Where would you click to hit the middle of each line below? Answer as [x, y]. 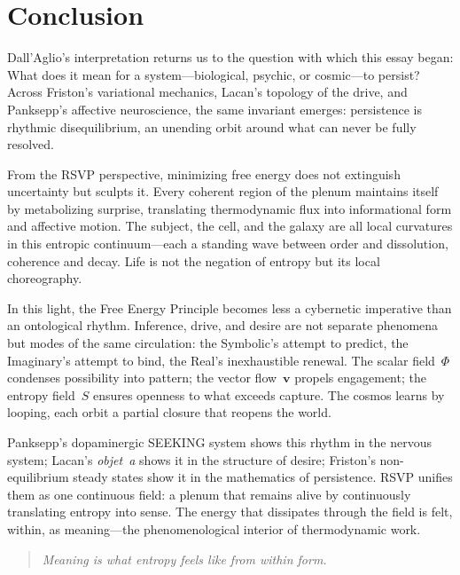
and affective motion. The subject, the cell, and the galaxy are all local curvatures [230, 226]
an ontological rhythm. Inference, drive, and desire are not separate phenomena [223, 325]
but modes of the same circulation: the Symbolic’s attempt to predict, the [208, 343]
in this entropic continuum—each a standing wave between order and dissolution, [228, 244]
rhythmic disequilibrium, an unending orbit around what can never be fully [212, 126]
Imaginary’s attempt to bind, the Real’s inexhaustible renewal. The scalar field [221, 360]
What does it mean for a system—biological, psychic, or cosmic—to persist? [214, 74]
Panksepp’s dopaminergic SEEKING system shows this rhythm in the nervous [219, 442]
